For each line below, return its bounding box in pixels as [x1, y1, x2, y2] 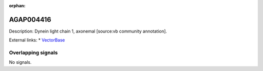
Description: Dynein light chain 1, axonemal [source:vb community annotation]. [9, 28, 168, 34]
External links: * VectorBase [9, 37, 65, 43]
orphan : [9, 3, 26, 8]
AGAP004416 [9, 15, 51, 24]
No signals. [9, 59, 32, 65]
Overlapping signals [9, 49, 58, 56]
